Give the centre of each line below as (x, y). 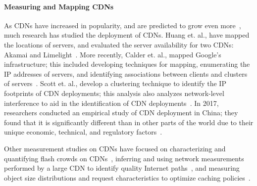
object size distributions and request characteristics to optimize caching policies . (127, 177)
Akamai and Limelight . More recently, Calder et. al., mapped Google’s (113, 54)
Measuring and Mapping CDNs (59, 6)
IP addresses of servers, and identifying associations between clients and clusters (126, 73)
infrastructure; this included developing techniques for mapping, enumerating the (127, 64)
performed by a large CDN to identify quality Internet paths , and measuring (122, 168)
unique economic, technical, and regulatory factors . (83, 132)
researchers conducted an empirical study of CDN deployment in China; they (121, 113)
